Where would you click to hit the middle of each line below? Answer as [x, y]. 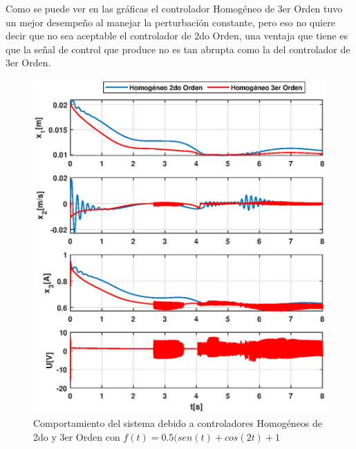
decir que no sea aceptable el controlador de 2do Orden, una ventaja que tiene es [177, 36]
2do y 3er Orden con [77, 436]
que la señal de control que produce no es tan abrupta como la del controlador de [178, 49]
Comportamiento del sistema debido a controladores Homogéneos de [178, 423]
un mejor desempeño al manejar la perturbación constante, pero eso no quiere [170, 22]
